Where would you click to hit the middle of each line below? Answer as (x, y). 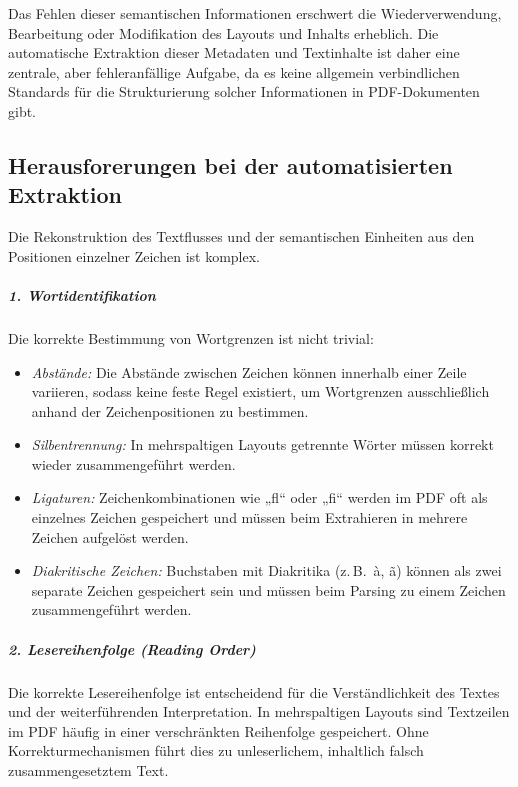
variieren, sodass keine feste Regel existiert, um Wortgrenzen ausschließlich (260, 391)
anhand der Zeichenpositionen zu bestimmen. (170, 410)
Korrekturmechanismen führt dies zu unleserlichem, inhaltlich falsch (216, 750)
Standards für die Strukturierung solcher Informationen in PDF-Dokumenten (244, 91)
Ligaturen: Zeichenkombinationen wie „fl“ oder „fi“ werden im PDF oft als (259, 497)
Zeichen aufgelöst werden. (110, 536)
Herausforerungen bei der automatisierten (230, 164)
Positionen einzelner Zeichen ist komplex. (134, 255)
